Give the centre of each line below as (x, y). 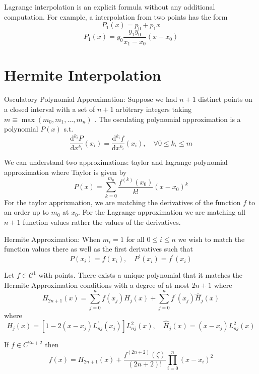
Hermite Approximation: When (52, 239)
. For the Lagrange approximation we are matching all (161, 212)
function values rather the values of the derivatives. (102, 222)
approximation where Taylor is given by (66, 172)
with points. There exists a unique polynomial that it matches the (140, 275)
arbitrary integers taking (154, 109)
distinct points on (225, 99)
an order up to (26, 212)
